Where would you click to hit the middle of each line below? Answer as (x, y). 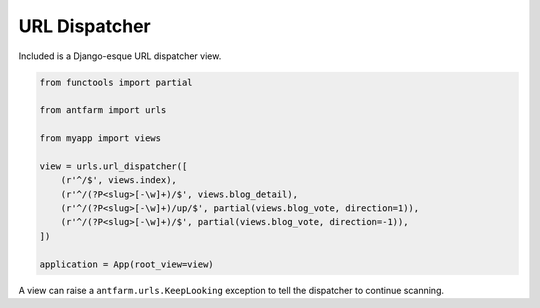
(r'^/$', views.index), (118, 180)
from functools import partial (116, 82)
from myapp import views (100, 138)
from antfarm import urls (103, 110)
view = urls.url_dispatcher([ (113, 166)
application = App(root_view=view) (126, 264)
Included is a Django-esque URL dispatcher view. (120, 56)
